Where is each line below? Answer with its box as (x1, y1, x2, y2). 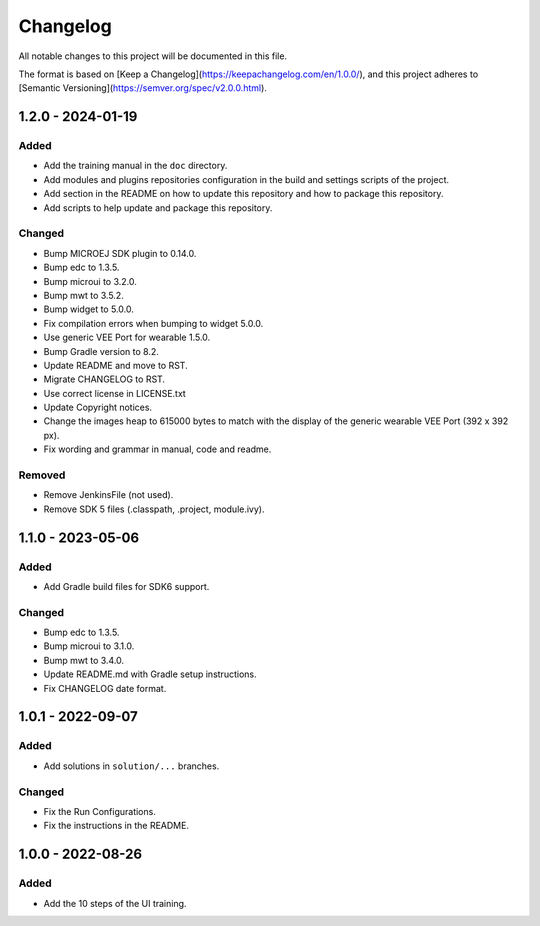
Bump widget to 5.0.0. (43, 303, 134, 315)
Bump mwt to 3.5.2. (43, 289, 124, 301)
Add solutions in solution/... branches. (43, 760, 220, 772)
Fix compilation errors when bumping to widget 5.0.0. (43, 317, 264, 329)
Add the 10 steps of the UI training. (43, 897, 187, 909)
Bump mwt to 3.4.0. (43, 654, 125, 666)
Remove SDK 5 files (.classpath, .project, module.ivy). (43, 503, 265, 515)
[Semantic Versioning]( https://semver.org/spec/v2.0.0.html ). (18, 82, 267, 94)
